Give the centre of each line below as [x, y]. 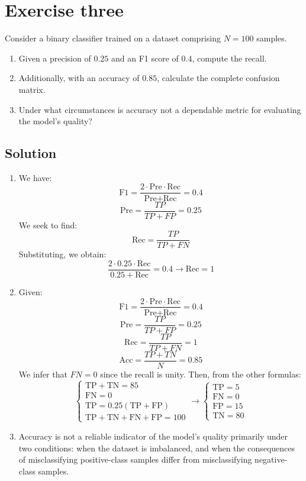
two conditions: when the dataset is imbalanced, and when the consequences [157, 448]
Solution [31, 153]
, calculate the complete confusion [218, 78]
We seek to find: [48, 225]
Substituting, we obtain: [62, 254]
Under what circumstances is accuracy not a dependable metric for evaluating [160, 109]
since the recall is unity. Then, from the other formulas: [201, 374]
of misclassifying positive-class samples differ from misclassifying [135, 459]
